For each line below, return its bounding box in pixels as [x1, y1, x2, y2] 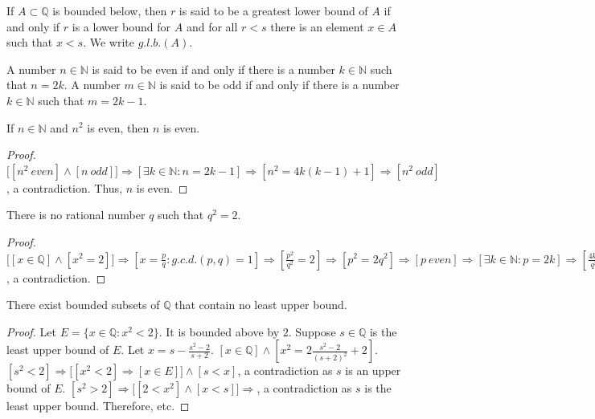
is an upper [345, 362, 401, 379]
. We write [83, 34, 134, 51]
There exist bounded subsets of [6, 296, 160, 313]
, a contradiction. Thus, [6, 179, 123, 196]
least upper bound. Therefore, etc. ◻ [6, 397, 190, 414]
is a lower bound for [72, 18, 171, 35]
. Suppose [288, 323, 336, 340]
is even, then [87, 119, 150, 136]
